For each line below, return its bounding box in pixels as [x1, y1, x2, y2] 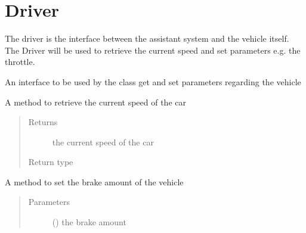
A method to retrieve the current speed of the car [5, 95, 186, 108]
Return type [28, 156, 73, 168]
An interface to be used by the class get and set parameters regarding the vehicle [5, 75, 301, 88]
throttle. [5, 55, 35, 68]
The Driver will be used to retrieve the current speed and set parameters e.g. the [5, 44, 301, 56]
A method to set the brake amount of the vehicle [5, 175, 184, 188]
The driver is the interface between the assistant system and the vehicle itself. [5, 32, 289, 45]
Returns [28, 116, 58, 128]
